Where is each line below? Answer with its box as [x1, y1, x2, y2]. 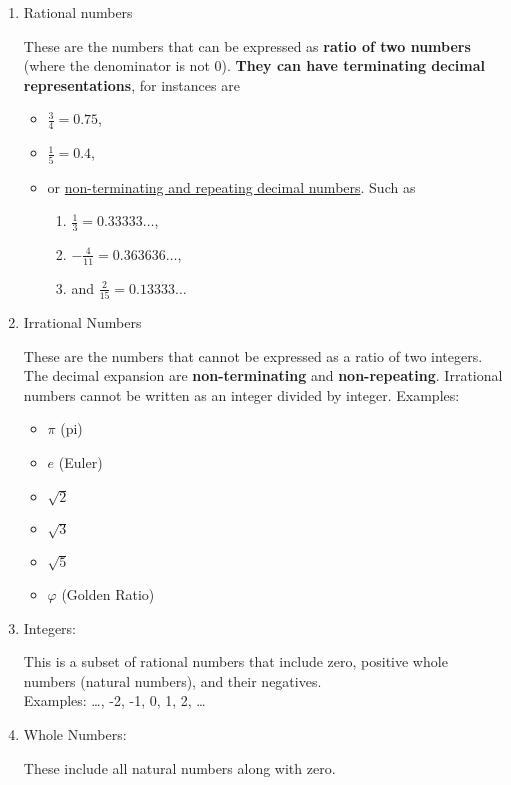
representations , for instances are [23, 74, 240, 95]
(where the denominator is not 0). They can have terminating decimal [23, 55, 485, 76]
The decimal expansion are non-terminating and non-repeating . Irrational [23, 365, 503, 386]
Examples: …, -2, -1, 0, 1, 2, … [23, 690, 206, 711]
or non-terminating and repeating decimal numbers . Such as [47, 176, 416, 197]
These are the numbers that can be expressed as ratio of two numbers [23, 35, 471, 56]
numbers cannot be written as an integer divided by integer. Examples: [23, 384, 460, 405]
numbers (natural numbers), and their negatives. [23, 670, 322, 691]
